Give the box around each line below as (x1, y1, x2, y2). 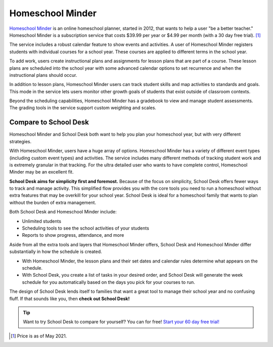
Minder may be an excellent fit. (9, 169, 74, 175)
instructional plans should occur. (9, 72, 77, 78)
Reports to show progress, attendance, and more (22, 232, 124, 238)
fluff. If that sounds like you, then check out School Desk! (9, 295, 130, 301)
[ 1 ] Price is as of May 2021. (11, 333, 67, 339)
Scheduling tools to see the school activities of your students (22, 225, 149, 231)
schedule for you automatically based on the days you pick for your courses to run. (22, 279, 196, 285)
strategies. (9, 138, 32, 144)
